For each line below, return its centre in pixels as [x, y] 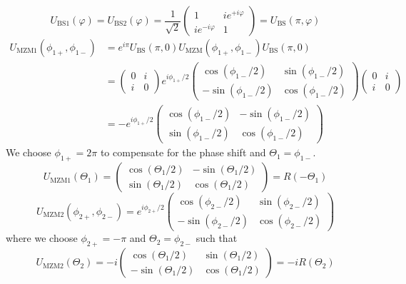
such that [217, 238]
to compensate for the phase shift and [183, 152]
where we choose [42, 238]
